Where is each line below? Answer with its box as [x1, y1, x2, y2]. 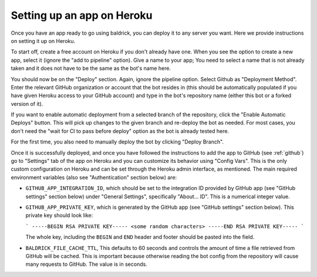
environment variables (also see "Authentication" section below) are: [11, 173, 177, 181]
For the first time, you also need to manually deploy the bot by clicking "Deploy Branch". [11, 138, 224, 145]
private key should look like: [25, 212, 93, 219]
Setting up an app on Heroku [11, 9, 153, 22]
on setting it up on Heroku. [11, 37, 76, 44]
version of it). [11, 100, 43, 107]
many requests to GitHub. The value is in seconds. [25, 261, 148, 268]
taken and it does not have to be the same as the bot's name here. [11, 65, 171, 72]
